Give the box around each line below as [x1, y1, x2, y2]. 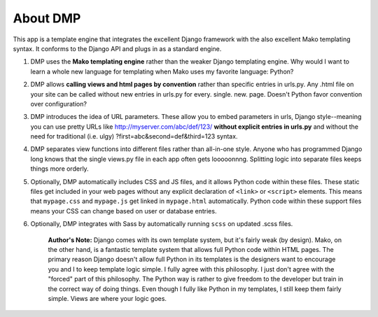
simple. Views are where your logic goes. [48, 294, 167, 302]
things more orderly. [30, 164, 89, 173]
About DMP [13, 10, 81, 26]
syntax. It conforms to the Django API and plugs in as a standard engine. [13, 44, 222, 52]
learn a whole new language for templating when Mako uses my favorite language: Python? [30, 67, 294, 76]
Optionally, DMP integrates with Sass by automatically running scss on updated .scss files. [30, 220, 293, 228]
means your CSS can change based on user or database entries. [30, 206, 217, 215]
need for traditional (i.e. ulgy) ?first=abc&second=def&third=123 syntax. [30, 132, 238, 141]
